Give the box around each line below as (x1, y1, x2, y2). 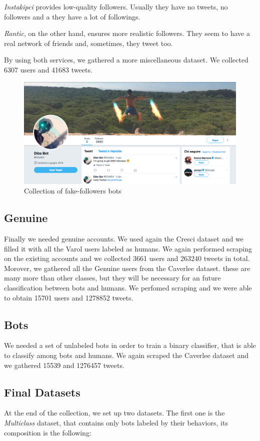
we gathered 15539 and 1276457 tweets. (4, 359, 124, 370)
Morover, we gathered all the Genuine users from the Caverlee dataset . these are (4, 262, 250, 273)
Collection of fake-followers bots (24, 185, 121, 196)
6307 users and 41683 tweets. (4, 64, 92, 74)
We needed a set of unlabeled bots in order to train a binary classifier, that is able (4, 340, 256, 350)
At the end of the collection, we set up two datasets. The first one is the (4, 407, 225, 418)
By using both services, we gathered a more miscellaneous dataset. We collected (4, 54, 248, 65)
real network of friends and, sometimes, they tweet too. (4, 37, 173, 48)
